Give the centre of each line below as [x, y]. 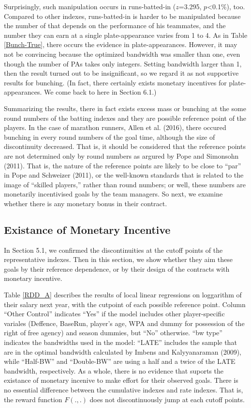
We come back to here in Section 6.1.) [100, 92]
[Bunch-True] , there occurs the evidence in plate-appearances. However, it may [121, 44]
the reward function [33, 399]
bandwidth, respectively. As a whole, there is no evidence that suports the [114, 370]
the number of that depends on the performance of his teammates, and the [115, 25]
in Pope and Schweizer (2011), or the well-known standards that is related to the [124, 175]
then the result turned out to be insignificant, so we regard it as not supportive [121, 73]
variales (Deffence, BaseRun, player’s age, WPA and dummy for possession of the [124, 323]
